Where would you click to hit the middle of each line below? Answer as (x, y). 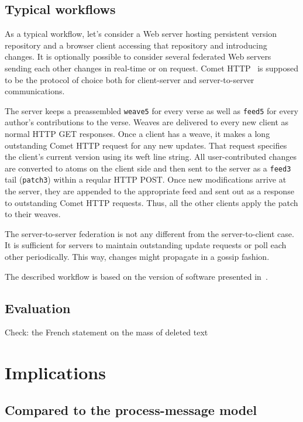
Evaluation (38, 308)
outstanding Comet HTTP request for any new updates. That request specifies (146, 145)
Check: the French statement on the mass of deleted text (106, 332)
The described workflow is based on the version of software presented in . (136, 276)
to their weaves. (33, 214)
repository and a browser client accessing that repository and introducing (136, 45)
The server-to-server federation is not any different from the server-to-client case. (149, 233)
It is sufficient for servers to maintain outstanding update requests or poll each (146, 245)
